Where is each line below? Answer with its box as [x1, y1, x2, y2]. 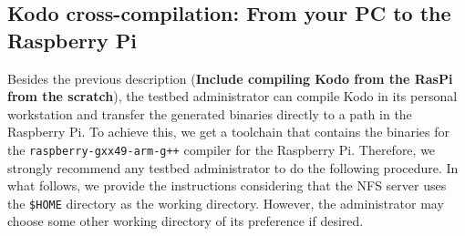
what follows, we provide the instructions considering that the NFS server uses [7, 176, 447, 195]
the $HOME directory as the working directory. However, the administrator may [7, 193, 444, 212]
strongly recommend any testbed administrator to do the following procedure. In [7, 158, 459, 177]
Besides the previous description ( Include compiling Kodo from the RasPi [7, 68, 453, 87]
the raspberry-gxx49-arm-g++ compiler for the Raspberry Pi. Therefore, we [7, 139, 436, 159]
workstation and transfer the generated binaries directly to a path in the [7, 104, 412, 123]
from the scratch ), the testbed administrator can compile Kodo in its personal [7, 87, 458, 106]
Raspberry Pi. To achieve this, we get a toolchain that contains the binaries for [7, 122, 450, 141]
